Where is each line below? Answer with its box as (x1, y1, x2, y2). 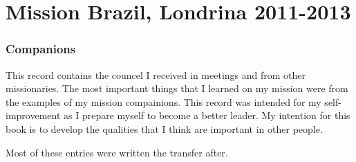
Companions (6, 40, 76, 57)
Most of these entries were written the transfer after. (6, 145, 228, 159)
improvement (6, 108, 61, 123)
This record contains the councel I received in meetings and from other (6, 67, 306, 82)
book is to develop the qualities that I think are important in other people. (6, 121, 323, 136)
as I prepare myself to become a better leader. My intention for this (64, 108, 350, 123)
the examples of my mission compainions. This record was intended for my (6, 94, 321, 109)
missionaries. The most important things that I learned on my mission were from (6, 81, 348, 96)
